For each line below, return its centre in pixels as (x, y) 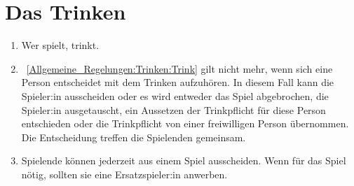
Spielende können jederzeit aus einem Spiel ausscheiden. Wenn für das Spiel (184, 160)
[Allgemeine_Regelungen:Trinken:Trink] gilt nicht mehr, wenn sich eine (179, 68)
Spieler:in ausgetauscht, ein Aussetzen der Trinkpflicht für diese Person (173, 109)
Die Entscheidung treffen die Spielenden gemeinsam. (134, 137)
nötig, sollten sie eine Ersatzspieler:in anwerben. (124, 174)
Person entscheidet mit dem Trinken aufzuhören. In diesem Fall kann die (178, 82)
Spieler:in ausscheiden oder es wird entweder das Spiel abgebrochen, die (175, 95)
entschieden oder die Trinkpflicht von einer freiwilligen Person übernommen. (185, 123)
